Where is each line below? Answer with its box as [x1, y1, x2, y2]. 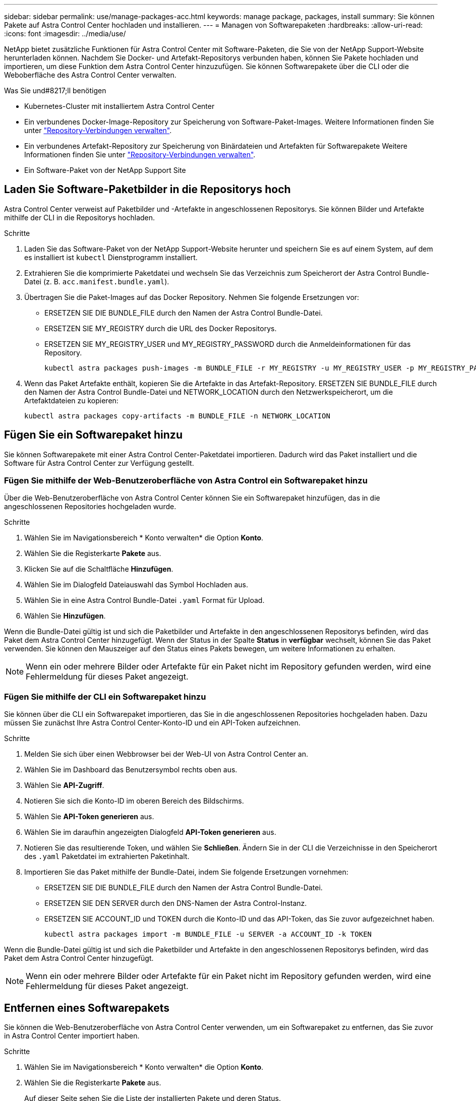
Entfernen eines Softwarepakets [4, 1001, 170, 1014]
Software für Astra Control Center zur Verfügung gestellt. [4, 458, 194, 467]
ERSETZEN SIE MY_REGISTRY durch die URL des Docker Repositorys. [44, 324, 277, 333]
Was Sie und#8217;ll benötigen [4, 86, 106, 95]
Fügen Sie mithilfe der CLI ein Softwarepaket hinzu [4, 691, 206, 702]
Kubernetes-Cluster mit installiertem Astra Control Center [24, 102, 215, 110]
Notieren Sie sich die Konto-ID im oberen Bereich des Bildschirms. [24, 797, 244, 806]
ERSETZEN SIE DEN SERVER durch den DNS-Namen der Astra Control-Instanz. [44, 899, 307, 908]
